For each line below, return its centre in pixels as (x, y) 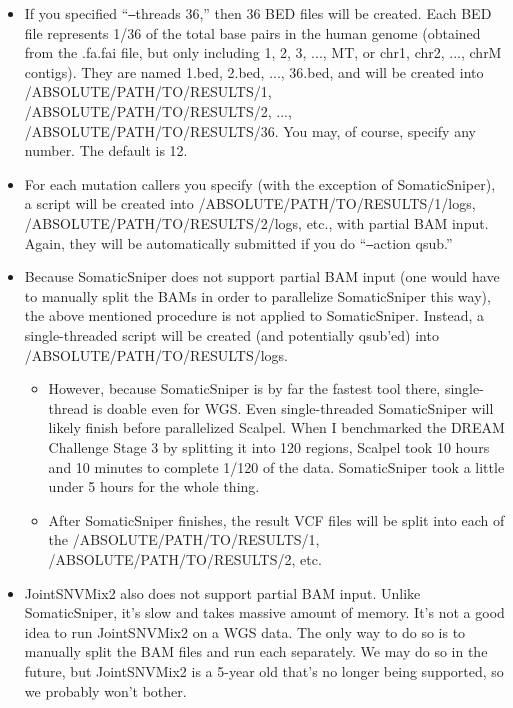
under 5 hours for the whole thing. (154, 486)
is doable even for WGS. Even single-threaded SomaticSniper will (293, 407)
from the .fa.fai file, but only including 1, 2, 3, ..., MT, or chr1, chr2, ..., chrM (263, 52)
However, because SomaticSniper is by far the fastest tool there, (244, 388)
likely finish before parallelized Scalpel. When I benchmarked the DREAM (276, 427)
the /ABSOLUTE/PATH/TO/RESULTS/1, (184, 539)
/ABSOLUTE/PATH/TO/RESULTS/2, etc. (185, 558)
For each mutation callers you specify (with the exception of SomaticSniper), (260, 183)
